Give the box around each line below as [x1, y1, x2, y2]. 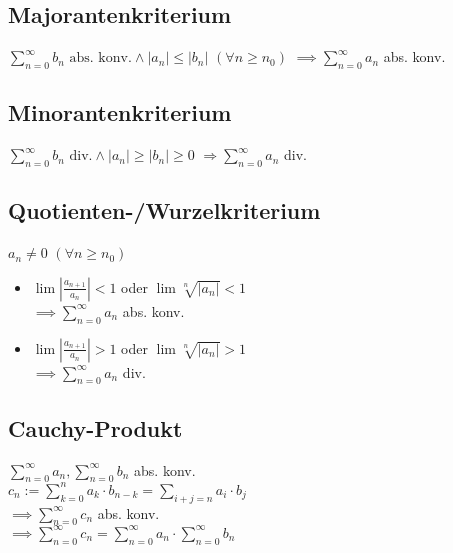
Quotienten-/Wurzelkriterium [8, 195, 321, 226]
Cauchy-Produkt [8, 412, 183, 443]
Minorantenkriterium [8, 97, 232, 128]
